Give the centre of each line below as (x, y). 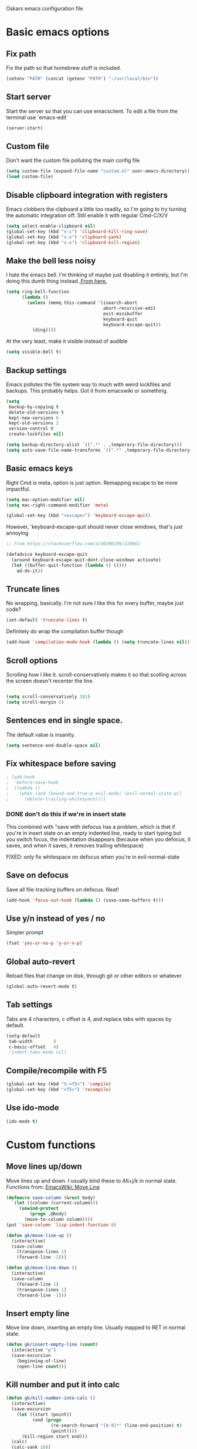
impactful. (18, 489)
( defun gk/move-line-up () (39, 1235)
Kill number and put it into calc (63, 1385)
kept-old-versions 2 (34, 423)
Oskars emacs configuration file (45, 9)
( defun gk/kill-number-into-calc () (51, 1398)
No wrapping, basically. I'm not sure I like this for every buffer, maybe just (95, 603)
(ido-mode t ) (22, 1121)
